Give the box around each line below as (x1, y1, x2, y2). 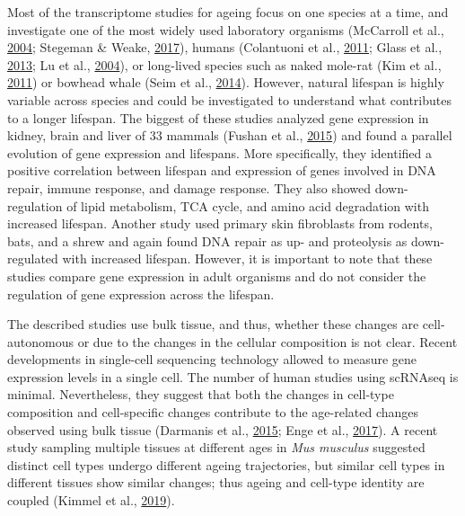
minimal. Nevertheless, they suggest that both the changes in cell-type (7, 385, 394, 404)
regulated (7, 249, 58, 268)
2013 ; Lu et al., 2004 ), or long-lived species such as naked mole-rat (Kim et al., (7, 55, 442, 74)
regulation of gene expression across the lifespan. (7, 284, 275, 303)
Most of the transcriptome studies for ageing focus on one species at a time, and (7, 3, 449, 21)
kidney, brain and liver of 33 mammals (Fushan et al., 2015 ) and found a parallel (7, 126, 452, 145)
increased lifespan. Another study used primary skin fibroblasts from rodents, (7, 214, 433, 233)
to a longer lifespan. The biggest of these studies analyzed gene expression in (7, 108, 429, 127)
